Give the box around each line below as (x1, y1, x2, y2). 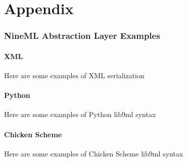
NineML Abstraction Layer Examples (4, 29, 160, 42)
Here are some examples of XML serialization (4, 70, 145, 81)
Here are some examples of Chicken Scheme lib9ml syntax (4, 148, 183, 158)
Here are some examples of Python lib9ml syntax (4, 109, 156, 120)
